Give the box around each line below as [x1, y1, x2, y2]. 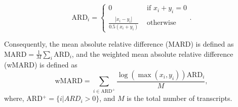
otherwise [147, 19, 176, 27]
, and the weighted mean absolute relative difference [71, 48, 233, 59]
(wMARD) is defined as [4, 59, 77, 70]
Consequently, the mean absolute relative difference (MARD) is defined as [4, 39, 234, 49]
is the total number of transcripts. [127, 93, 232, 103]
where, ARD [4, 93, 43, 103]
